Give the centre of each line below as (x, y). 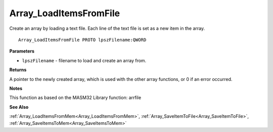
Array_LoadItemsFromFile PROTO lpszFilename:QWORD (82, 40)
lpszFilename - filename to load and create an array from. (84, 60)
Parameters (22, 51)
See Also (19, 107)
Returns (18, 70)
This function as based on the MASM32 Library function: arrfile (75, 98)
